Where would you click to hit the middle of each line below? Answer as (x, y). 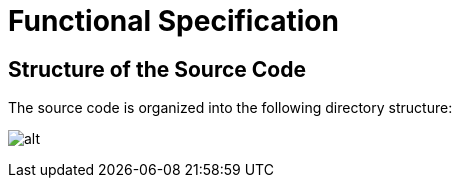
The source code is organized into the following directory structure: (230, 108)
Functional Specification (173, 21)
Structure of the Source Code (157, 69)
